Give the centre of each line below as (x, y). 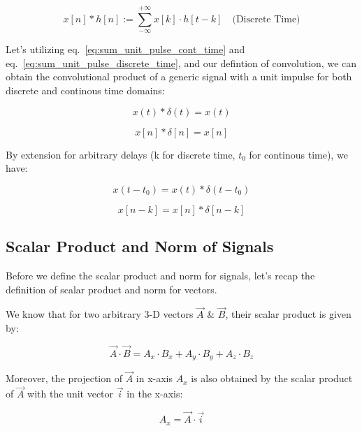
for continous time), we (298, 154)
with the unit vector (71, 394)
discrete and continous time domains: (85, 90)
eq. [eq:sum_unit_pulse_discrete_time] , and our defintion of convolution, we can (181, 63)
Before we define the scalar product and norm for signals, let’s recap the (160, 275)
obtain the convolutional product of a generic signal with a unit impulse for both (179, 76)
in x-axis (154, 378)
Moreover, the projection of (64, 378)
